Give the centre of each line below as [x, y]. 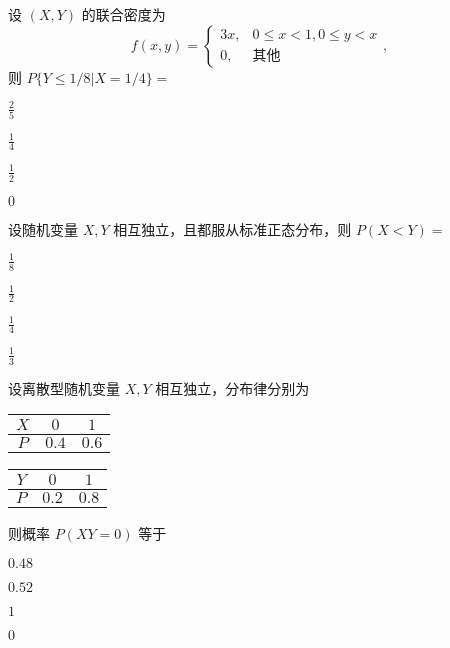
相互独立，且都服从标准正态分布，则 [232, 228]
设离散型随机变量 [64, 387]
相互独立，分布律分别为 [232, 387]
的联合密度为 [123, 14]
